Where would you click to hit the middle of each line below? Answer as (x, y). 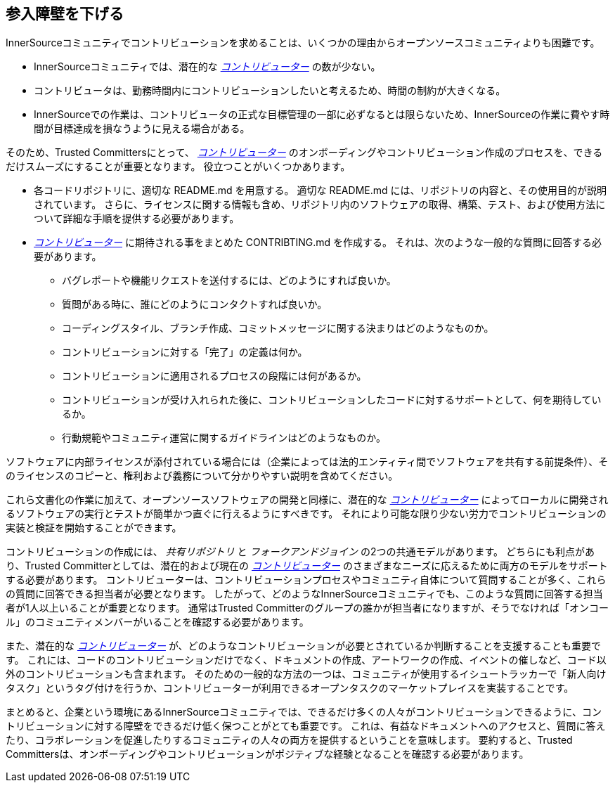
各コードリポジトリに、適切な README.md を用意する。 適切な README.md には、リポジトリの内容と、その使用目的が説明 (320, 190)
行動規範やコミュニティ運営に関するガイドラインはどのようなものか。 (224, 438)
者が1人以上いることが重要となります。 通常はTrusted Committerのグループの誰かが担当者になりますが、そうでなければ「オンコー (307, 608)
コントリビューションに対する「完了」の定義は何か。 (185, 352)
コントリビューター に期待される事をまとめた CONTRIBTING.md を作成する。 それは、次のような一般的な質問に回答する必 (318, 243)
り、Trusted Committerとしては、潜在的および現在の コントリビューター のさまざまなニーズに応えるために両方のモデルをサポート (307, 566)
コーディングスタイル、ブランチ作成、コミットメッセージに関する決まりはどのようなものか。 (278, 328)
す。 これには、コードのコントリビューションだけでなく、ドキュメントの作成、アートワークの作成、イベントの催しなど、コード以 (306, 660)
